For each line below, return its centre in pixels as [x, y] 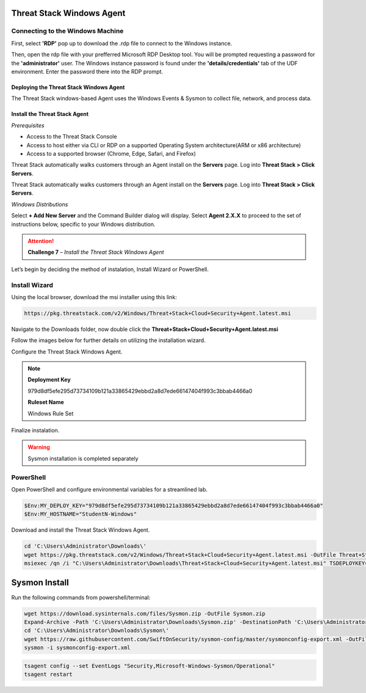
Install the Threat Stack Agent [50, 114]
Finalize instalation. [35, 430]
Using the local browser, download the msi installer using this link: [94, 297]
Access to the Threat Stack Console [72, 137]
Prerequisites [28, 125]
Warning [39, 447]
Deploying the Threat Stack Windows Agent [68, 87]
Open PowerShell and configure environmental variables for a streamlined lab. [109, 489]
